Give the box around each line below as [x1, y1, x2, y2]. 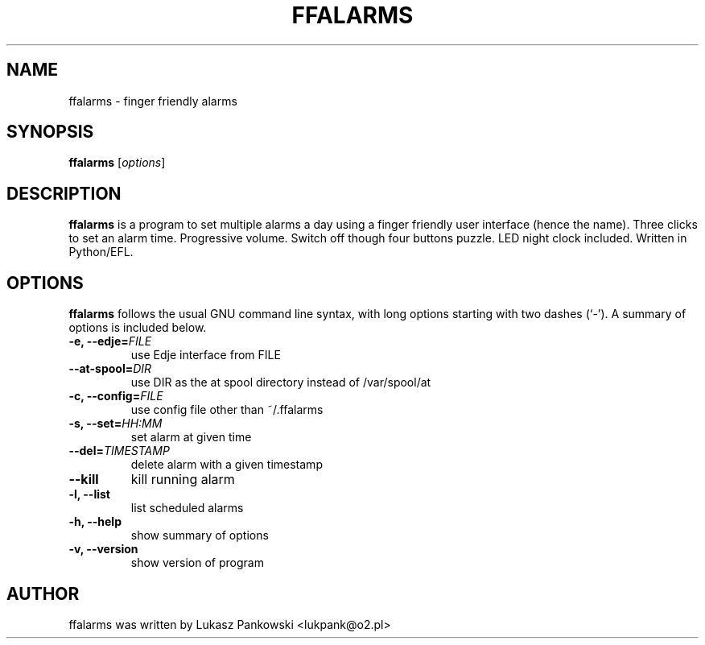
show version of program [130, 556, 264, 570]
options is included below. [68, 320, 207, 335]
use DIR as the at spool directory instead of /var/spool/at [130, 375, 431, 390]
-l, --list [68, 487, 110, 502]
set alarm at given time [130, 430, 252, 444]
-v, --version [68, 542, 138, 556]
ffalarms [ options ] [68, 155, 166, 170]
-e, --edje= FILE [68, 334, 152, 349]
